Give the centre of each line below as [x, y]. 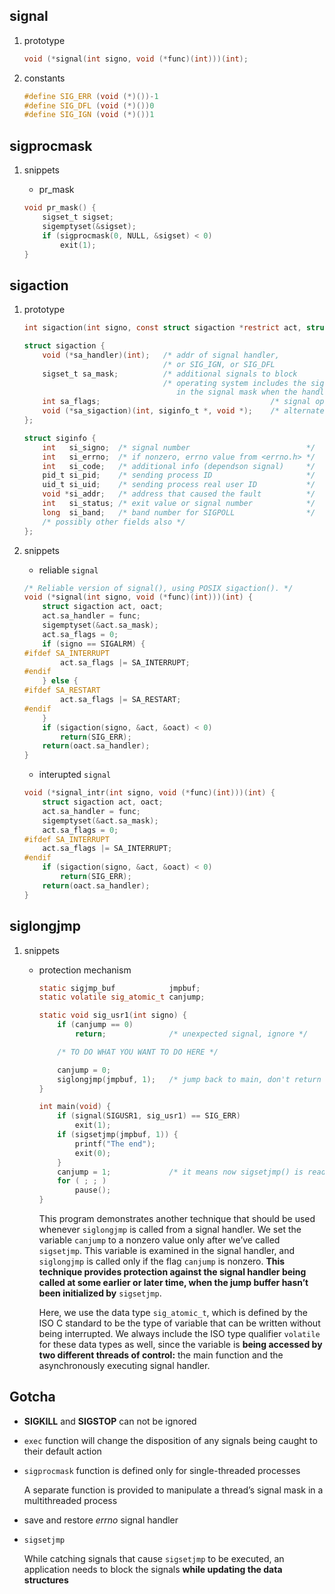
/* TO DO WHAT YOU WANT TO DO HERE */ [138, 1052]
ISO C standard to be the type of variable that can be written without [179, 1323]
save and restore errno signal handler [101, 1520]
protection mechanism [85, 970]
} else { [60, 681]
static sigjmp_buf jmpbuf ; [119, 988]
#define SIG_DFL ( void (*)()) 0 [89, 105]
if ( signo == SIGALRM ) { [94, 644]
